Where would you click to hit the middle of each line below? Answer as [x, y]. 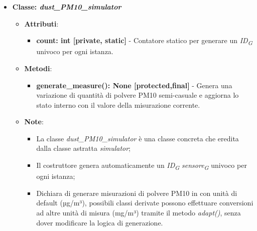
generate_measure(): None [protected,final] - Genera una [134, 85]
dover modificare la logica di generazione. [100, 222]
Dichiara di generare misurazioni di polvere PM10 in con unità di [137, 193]
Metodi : [38, 68]
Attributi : [41, 23]
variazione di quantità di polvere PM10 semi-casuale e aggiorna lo [138, 95]
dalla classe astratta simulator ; [84, 148]
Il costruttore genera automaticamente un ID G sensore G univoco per [142, 166]
